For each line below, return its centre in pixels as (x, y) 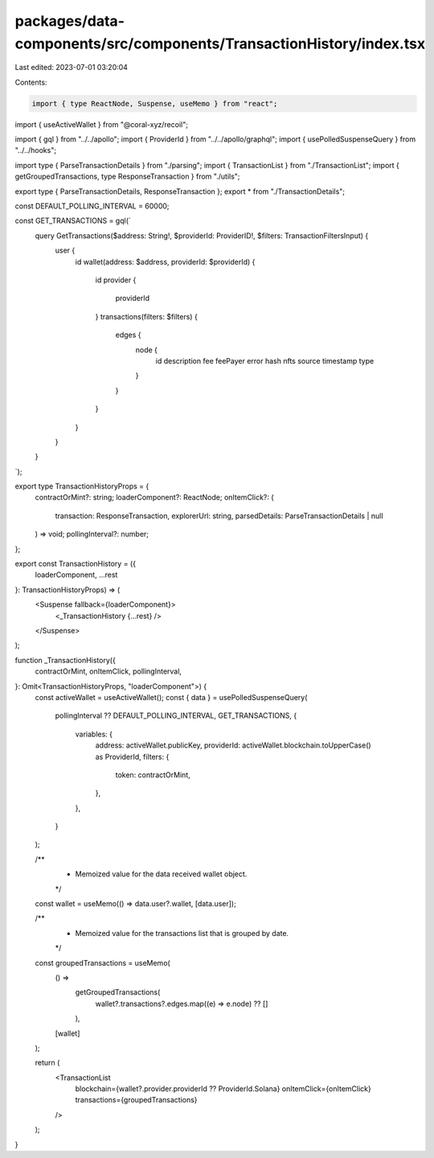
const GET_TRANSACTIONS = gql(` (73, 220)
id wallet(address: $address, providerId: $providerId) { (165, 262)
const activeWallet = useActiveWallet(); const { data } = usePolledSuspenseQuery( (171, 697)
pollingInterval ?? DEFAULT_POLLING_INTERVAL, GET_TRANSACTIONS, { (176, 715)
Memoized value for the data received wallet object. (161, 874)
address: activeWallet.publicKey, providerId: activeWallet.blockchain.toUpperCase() (233, 745)
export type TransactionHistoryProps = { (82, 486)
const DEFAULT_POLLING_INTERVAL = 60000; (92, 206)
